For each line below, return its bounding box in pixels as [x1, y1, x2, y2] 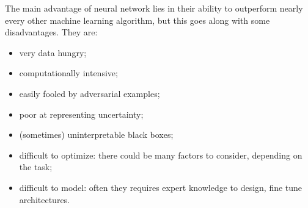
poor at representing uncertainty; [19, 107, 144, 120]
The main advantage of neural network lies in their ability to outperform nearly [5, 2, 303, 14]
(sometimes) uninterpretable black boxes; [19, 128, 174, 141]
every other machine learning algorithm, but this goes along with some [5, 13, 270, 26]
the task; [19, 160, 53, 173]
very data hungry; [19, 46, 87, 59]
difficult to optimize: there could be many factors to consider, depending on [19, 148, 302, 161]
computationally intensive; [19, 66, 118, 79]
